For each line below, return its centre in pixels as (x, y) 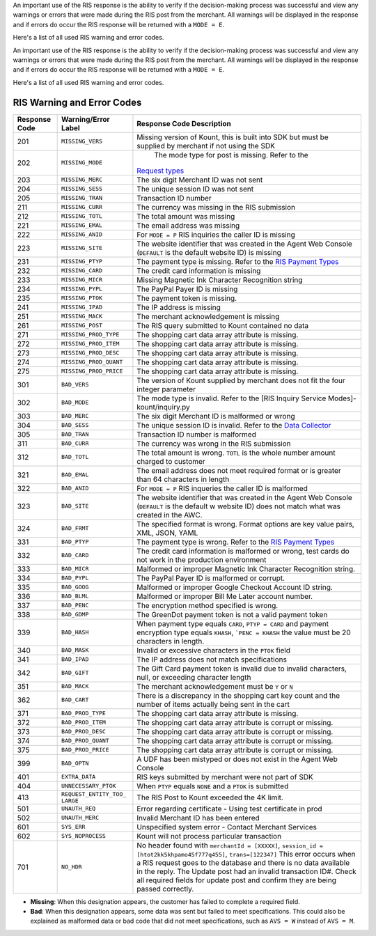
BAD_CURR (75, 443)
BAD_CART (75, 700)
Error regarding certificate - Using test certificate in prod (230, 809)
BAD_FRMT (75, 528)
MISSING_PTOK (82, 298)
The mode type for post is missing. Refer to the (232, 155)
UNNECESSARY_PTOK (89, 786)
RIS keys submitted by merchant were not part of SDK (225, 777)
